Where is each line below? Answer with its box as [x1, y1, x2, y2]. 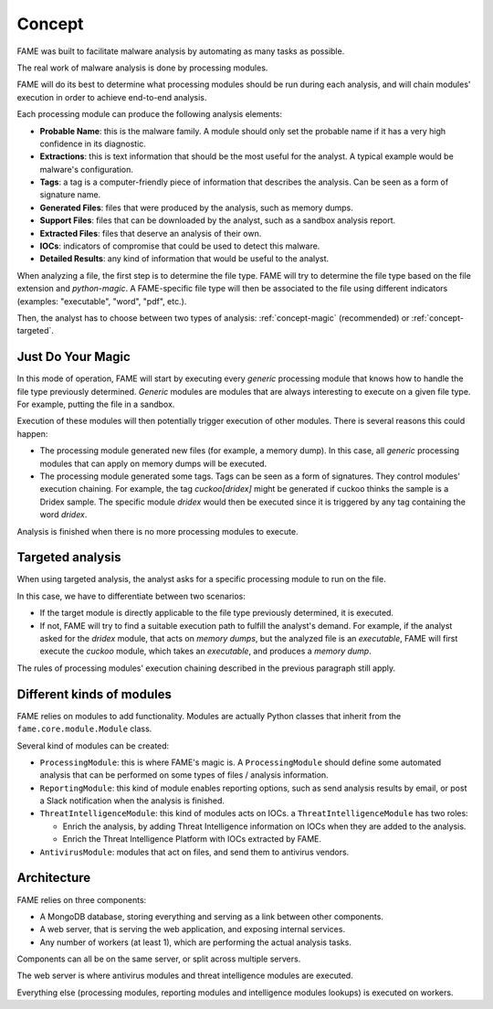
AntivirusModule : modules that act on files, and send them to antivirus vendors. [39, 846, 350, 857]
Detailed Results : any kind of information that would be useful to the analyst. [39, 253, 330, 264]
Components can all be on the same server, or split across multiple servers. [16, 953, 301, 964]
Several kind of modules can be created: [16, 740, 170, 751]
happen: [16, 428, 48, 439]
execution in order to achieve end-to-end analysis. [16, 91, 207, 102]
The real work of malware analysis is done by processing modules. [16, 62, 268, 73]
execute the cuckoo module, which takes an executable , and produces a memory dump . [39, 645, 372, 657]
